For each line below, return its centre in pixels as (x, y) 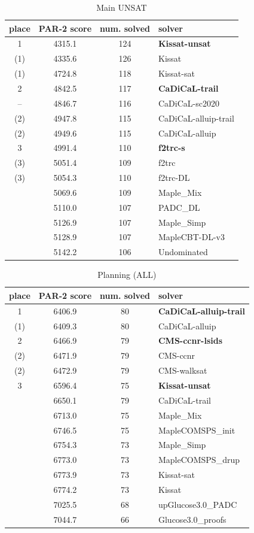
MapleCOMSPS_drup (199, 460)
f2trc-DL (174, 178)
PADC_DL (179, 207)
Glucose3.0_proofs (192, 519)
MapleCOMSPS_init (197, 430)
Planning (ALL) (127, 275)
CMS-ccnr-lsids (190, 340)
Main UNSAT (122, 7)
